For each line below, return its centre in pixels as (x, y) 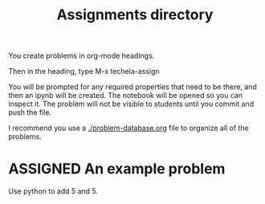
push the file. (30, 112)
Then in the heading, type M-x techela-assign (84, 71)
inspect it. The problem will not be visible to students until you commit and (131, 104)
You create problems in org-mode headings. (82, 56)
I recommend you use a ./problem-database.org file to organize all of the (128, 128)
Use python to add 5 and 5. (53, 191)
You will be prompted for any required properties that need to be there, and (132, 87)
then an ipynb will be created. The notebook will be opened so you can (126, 96)
